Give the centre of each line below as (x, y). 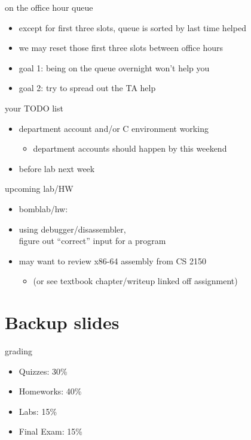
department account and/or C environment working (114, 128)
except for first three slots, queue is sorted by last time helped (132, 27)
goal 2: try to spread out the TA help (87, 88)
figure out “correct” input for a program (92, 241)
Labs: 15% (38, 411)
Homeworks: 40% (50, 391)
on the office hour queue (49, 7)
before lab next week (57, 168)
